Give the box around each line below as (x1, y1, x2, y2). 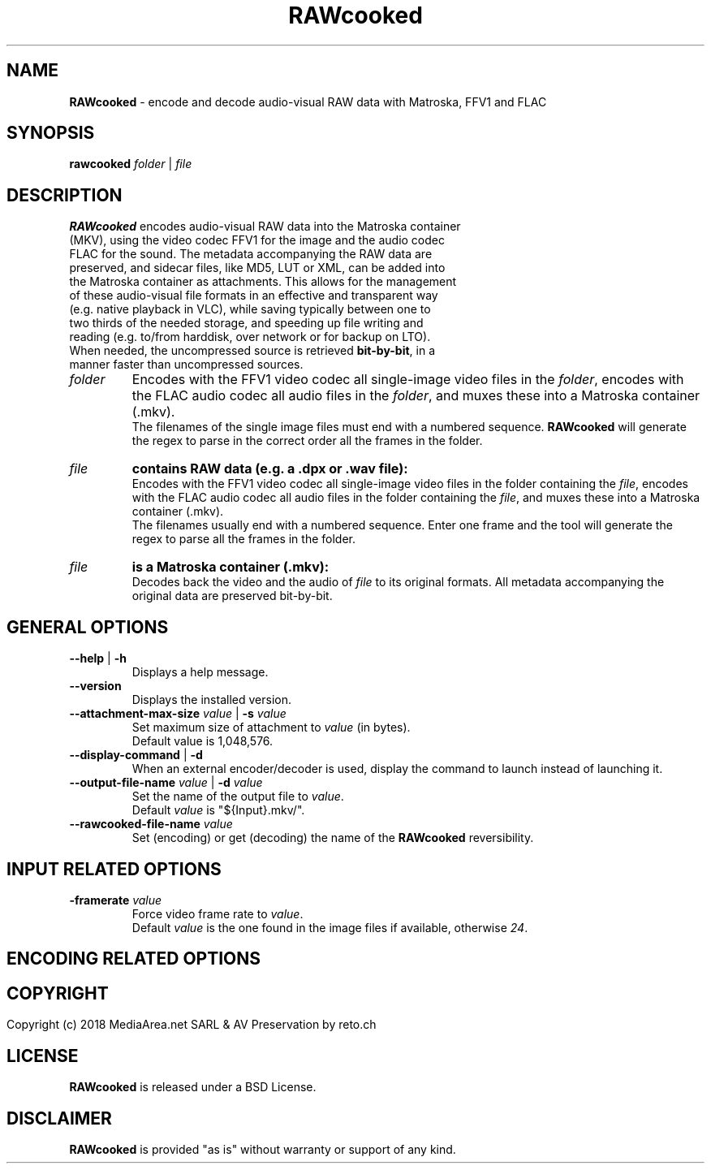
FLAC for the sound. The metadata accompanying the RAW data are (69, 247, 433, 261)
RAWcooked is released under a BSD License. (69, 1080, 317, 1094)
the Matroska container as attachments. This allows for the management (69, 274, 457, 289)
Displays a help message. (131, 665, 269, 680)
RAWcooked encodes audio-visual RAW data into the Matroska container (69, 219, 461, 234)
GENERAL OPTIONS (6, 616, 169, 637)
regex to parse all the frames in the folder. (131, 532, 355, 546)
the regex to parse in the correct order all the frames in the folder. (131, 434, 483, 448)
